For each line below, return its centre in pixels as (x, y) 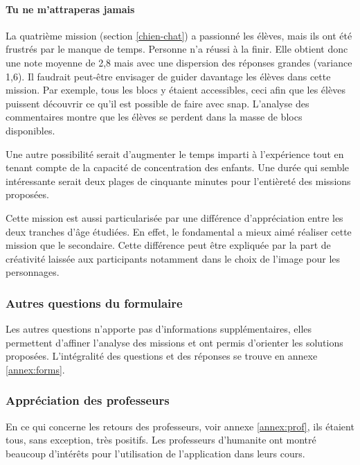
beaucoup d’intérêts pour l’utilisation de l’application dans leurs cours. (155, 453)
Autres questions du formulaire (94, 302)
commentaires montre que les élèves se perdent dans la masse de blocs (154, 117)
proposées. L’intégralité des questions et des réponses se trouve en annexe (162, 356)
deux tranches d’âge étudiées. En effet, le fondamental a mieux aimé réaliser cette (179, 231)
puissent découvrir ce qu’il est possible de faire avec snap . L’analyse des (157, 103)
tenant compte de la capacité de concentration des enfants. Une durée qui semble (178, 167)
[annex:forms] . (35, 369)
